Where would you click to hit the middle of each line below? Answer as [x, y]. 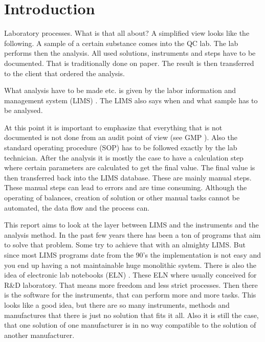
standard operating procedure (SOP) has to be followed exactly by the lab [121, 147]
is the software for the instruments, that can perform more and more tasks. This [130, 295]
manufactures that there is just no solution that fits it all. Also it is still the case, [131, 315]
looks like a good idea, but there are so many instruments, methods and [117, 304]
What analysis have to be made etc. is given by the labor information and [120, 90]
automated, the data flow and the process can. [77, 207]
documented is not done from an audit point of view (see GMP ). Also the [121, 137]
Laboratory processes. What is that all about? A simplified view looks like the [127, 33]
